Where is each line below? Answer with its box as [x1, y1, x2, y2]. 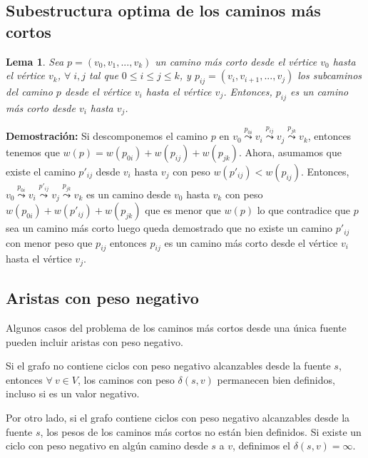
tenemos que [6, 144, 60, 159]
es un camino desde [86, 186, 171, 201]
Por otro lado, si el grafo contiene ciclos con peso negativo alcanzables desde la [6, 410, 350, 425]
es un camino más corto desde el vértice [164, 235, 338, 250]
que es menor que [145, 203, 221, 218]
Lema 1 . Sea [6, 54, 64, 68]
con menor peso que [6, 235, 93, 250]
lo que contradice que [257, 203, 350, 218]
